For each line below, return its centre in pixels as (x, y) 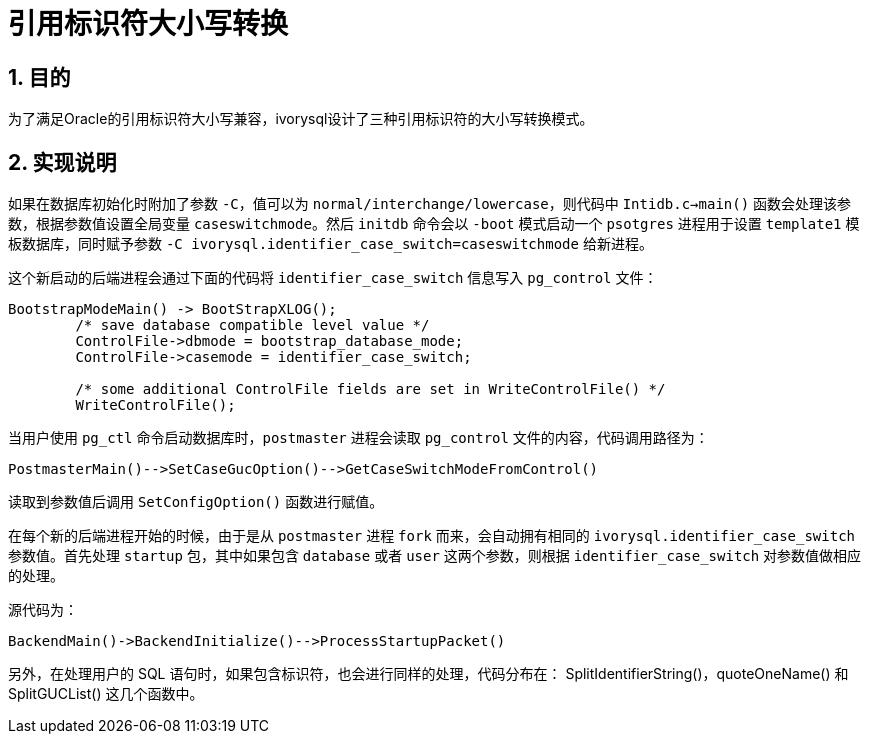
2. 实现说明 (62, 162)
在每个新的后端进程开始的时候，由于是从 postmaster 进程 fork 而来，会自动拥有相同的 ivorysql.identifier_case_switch (431, 536)
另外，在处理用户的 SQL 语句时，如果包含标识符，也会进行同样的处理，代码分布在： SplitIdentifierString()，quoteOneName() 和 (428, 674)
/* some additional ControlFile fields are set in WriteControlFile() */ (370, 389)
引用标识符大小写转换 (148, 24)
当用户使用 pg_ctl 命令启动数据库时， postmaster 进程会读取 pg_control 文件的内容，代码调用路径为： (358, 438)
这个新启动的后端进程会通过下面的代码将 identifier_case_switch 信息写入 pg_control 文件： (333, 278)
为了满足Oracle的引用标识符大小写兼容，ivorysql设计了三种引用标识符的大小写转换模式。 (301, 119)
